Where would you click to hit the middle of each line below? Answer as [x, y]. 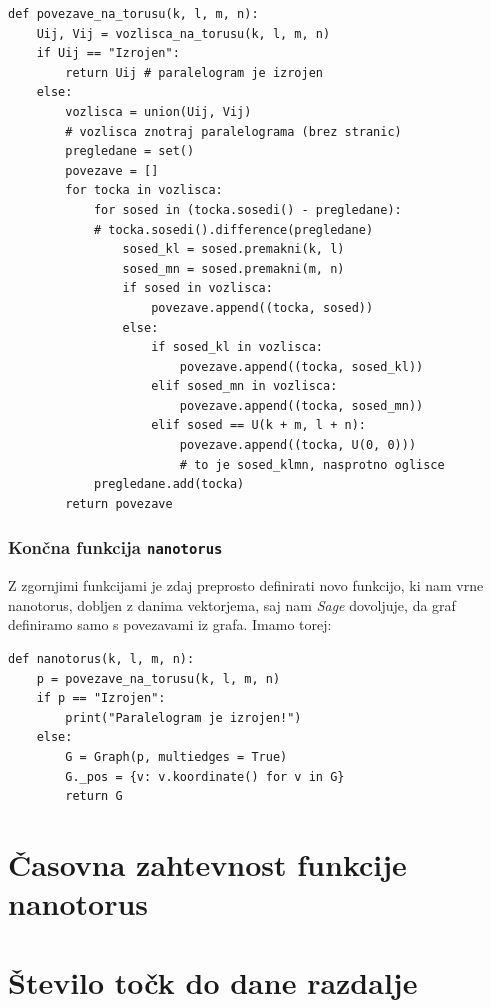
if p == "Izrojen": [101, 698]
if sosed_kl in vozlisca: [237, 347]
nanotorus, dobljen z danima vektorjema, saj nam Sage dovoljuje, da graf [232, 604]
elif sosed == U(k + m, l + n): [258, 425]
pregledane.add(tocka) [169, 484]
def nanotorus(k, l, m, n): [101, 659]
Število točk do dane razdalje [213, 981]
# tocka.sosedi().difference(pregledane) [233, 229]
